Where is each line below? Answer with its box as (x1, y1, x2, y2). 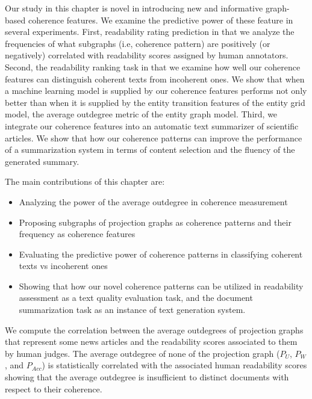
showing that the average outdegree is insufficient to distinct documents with (5, 371, 289, 383)
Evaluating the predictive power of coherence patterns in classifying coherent (19, 247, 303, 260)
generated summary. (5, 155, 80, 167)
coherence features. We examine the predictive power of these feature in (28, 13, 293, 26)
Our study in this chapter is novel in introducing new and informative (5, 2, 263, 14)
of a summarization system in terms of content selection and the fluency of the (5, 143, 295, 156)
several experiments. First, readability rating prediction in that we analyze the (5, 25, 295, 38)
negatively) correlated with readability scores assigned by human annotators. (5, 49, 289, 61)
